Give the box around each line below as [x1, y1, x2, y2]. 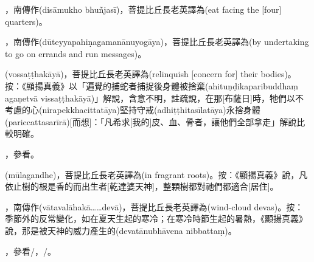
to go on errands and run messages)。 [5, 47, 147, 60]
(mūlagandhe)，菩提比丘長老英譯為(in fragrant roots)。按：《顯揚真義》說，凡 [5, 168, 308, 181]
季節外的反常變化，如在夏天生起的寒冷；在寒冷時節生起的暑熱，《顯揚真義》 [5, 212, 307, 225]
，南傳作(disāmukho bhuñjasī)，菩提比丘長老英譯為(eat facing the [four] [5, 3, 282, 15]
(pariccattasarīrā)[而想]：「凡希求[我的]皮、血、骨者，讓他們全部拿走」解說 [5, 115, 297, 128]
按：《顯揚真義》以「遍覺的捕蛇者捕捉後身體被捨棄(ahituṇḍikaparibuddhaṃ [5, 79, 298, 92]
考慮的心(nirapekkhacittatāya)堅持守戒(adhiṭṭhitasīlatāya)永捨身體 [5, 103, 260, 116]
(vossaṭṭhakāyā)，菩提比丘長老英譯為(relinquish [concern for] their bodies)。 [5, 67, 296, 80]
